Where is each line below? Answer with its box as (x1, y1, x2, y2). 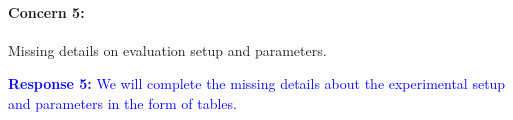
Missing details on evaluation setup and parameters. (8, 39, 327, 60)
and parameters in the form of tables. (8, 92, 237, 113)
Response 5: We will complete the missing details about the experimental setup (8, 73, 506, 94)
